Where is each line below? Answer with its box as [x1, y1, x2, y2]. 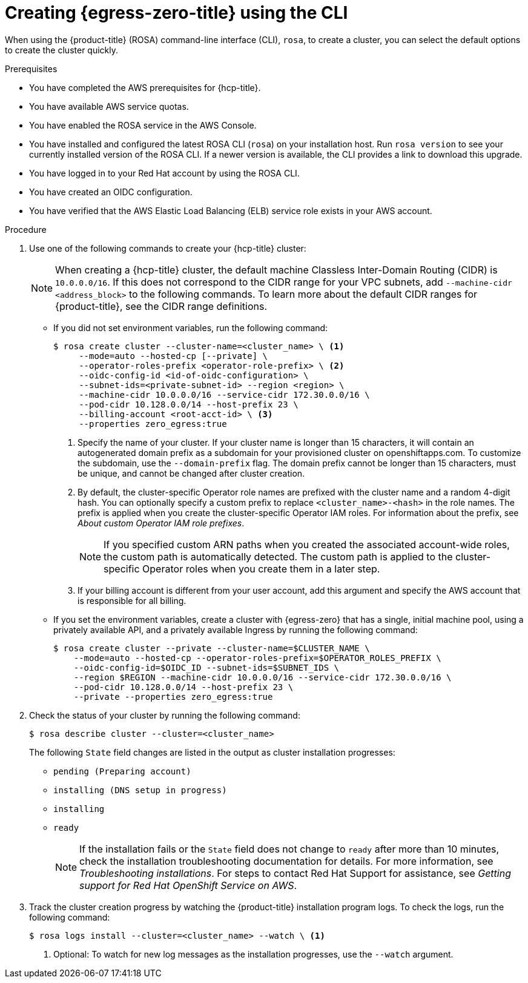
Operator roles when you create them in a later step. [142, 562, 380, 575]
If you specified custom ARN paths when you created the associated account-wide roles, [104, 538, 510, 551]
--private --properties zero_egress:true [73, 691, 273, 702]
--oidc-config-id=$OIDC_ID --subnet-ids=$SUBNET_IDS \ [73, 662, 340, 673]
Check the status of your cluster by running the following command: [29, 710, 300, 720]
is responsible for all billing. [78, 595, 186, 606]
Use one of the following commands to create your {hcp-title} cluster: [29, 243, 306, 253]
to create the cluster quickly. [5, 44, 119, 55]
